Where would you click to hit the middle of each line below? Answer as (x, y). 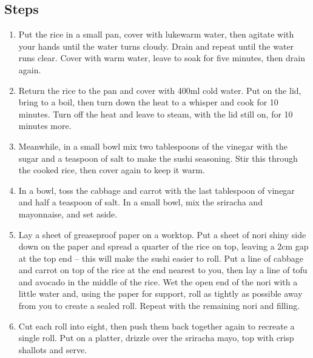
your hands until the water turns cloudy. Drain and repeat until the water (156, 46)
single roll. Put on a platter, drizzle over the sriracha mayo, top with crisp (156, 338)
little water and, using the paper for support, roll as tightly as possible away (160, 293)
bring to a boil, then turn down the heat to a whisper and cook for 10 (148, 102)
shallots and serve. (53, 349)
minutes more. (45, 126)
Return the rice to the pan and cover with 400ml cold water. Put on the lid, (160, 90)
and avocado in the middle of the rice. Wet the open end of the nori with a (158, 281)
